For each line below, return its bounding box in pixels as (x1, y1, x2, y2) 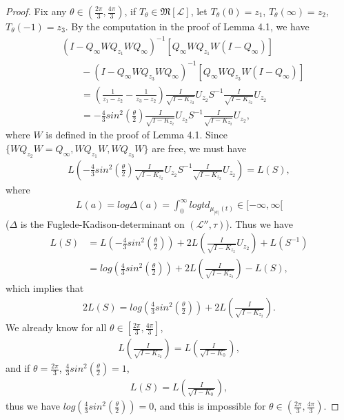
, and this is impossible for (154, 399, 266, 413)
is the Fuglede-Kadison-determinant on (20, 216, 185, 231)
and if (6, 361, 30, 375)
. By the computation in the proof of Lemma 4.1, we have (65, 19, 310, 33)
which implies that (6, 281, 84, 295)
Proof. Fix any (6, 4, 67, 18)
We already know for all (6, 320, 107, 335)
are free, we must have (152, 140, 247, 155)
